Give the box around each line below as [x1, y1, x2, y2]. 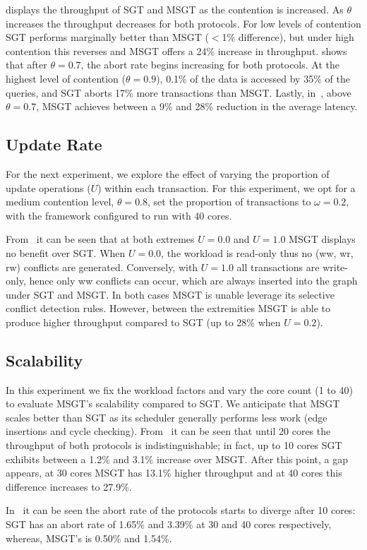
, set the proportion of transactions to [148, 194, 311, 209]
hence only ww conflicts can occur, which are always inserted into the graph [29, 273, 358, 288]
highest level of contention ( [6, 71, 126, 85]
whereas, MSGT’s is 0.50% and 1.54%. [6, 530, 172, 545]
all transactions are [236, 259, 320, 274]
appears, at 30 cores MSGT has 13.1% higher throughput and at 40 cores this [6, 465, 342, 480]
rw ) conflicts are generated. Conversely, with [6, 259, 198, 274]
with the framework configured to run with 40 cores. [6, 208, 232, 222]
